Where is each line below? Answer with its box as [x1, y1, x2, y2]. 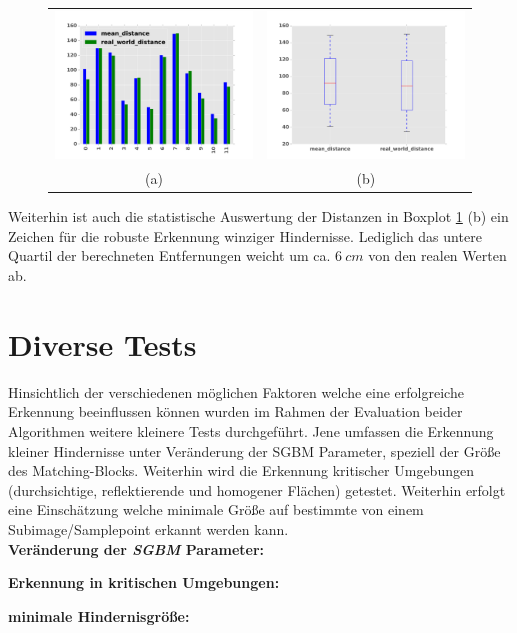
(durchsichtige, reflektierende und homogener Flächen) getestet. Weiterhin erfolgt [8, 479, 506, 500]
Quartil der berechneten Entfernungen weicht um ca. [8, 245, 331, 266]
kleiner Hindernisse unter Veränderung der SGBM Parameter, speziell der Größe [8, 440, 501, 461]
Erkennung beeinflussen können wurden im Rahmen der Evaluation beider [8, 401, 463, 422]
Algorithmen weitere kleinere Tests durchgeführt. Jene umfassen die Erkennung [8, 420, 494, 441]
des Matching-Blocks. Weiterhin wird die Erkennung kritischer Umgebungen [8, 460, 474, 481]
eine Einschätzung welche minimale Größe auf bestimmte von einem [8, 499, 424, 520]
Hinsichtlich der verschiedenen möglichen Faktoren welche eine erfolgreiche [8, 381, 464, 402]
